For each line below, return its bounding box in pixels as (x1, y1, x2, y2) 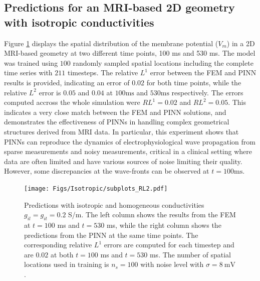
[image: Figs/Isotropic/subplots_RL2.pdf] (24, 185, 168, 192)
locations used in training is (24, 259, 109, 269)
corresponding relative (24, 239, 92, 250)
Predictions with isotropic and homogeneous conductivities (24, 199, 204, 210)
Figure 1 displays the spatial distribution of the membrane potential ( (4, 38, 218, 48)
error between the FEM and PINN (150, 67, 256, 78)
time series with (4, 67, 53, 78)
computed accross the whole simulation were (4, 97, 140, 107)
